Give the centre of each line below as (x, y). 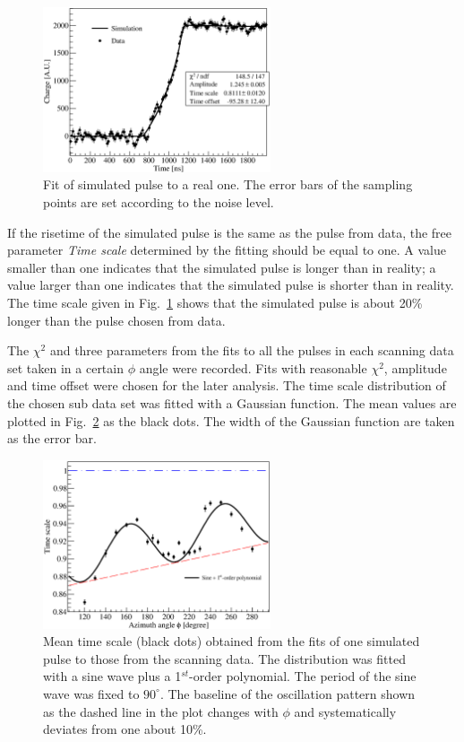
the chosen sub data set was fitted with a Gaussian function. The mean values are (232, 402)
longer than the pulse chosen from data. (116, 320)
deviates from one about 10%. (125, 729)
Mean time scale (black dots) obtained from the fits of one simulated (232, 641)
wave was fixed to (91, 693)
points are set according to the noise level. (159, 202)
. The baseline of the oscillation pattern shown (288, 693)
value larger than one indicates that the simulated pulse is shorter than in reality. (231, 285)
